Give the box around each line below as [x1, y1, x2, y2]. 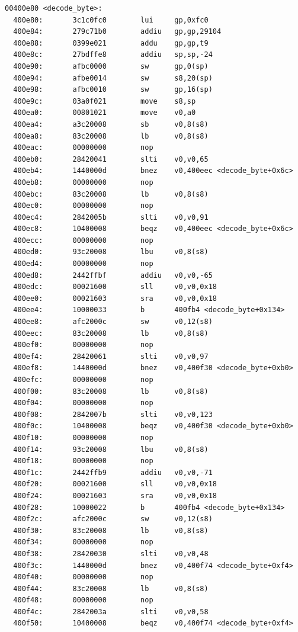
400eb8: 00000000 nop [13, 178, 153, 187]
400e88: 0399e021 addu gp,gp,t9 [13, 39, 209, 47]
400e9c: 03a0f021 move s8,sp [13, 97, 196, 105]
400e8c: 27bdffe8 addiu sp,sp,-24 [13, 50, 213, 59]
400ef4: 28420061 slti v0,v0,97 [13, 352, 209, 361]
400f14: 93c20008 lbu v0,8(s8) [13, 445, 209, 454]
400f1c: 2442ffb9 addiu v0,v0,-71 [13, 468, 213, 477]
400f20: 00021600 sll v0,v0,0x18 [13, 480, 217, 489]
